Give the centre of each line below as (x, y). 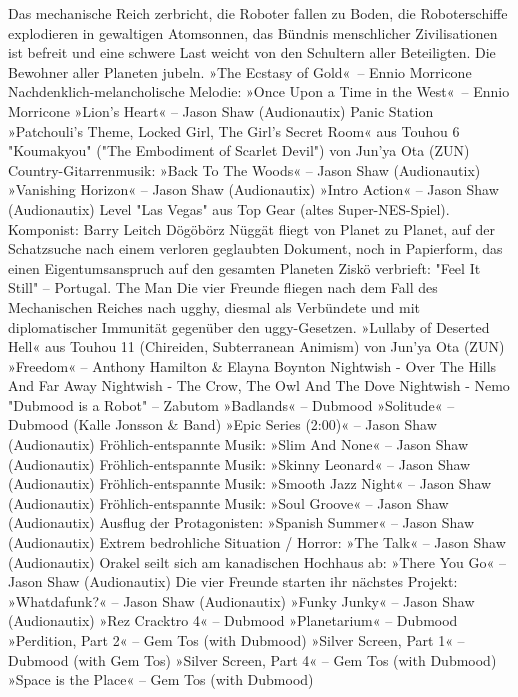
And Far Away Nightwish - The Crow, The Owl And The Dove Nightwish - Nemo (259, 385)
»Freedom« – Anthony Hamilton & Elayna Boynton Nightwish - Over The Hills (252, 365)
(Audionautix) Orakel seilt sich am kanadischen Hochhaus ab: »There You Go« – (257, 561)
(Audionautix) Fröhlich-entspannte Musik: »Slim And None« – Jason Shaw (238, 444)
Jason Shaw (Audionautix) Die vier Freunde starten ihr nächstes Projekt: (233, 581)
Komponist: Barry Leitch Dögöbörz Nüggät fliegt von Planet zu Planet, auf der (251, 228)
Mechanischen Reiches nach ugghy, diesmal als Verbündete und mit (214, 306)
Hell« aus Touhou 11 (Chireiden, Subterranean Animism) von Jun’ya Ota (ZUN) (256, 346)
